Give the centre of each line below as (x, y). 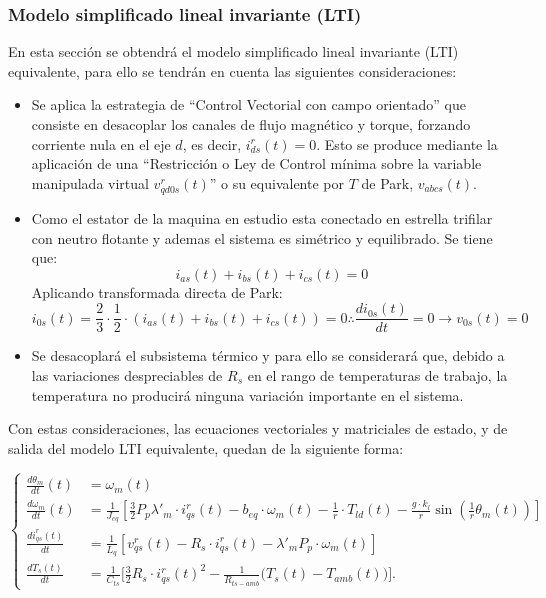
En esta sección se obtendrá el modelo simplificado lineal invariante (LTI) (233, 51)
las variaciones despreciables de (127, 374)
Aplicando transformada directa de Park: (157, 291)
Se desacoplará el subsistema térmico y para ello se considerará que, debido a (268, 355)
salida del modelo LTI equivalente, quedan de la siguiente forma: (206, 447)
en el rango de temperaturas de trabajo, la (377, 374)
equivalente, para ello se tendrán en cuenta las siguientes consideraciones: (232, 70)
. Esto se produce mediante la (407, 143)
